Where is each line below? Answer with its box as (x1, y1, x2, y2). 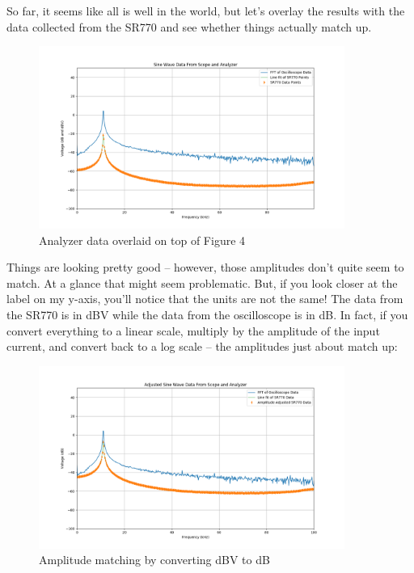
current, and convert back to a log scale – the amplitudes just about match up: (6, 338, 398, 355)
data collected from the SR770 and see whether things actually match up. (6, 18, 372, 35)
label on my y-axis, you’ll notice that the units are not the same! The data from (6, 290, 403, 307)
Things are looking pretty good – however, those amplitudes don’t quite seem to (6, 259, 404, 276)
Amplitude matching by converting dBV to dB (39, 551, 270, 568)
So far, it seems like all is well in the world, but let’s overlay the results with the (6, 2, 405, 19)
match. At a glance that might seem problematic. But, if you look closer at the (6, 274, 398, 291)
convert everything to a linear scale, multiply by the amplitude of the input (6, 322, 380, 339)
